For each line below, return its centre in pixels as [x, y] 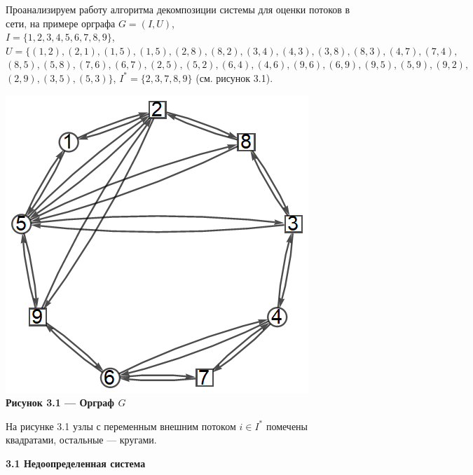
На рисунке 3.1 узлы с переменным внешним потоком [121, 426]
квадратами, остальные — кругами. [81, 440]
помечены [287, 426]
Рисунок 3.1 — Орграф [60, 402]
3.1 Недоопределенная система [76, 463]
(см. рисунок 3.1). [234, 77]
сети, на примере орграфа [61, 23]
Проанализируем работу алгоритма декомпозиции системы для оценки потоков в [178, 9]
